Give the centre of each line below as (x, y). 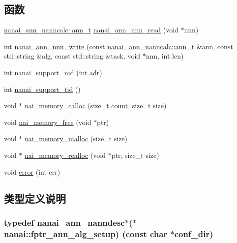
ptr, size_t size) (135, 155)
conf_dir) (194, 233)
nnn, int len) (165, 56)
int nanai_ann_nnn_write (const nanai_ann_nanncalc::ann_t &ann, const (118, 46)
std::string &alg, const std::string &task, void (72, 56)
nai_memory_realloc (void (65, 155)
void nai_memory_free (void (48, 122)
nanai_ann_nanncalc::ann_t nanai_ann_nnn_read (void (91, 30)
